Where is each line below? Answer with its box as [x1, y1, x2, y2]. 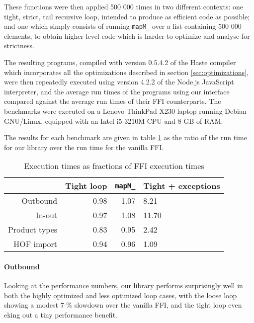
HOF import [13, 238, 58, 250]
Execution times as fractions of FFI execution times [24, 160, 204, 172]
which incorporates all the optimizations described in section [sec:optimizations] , [4, 67, 249, 77]
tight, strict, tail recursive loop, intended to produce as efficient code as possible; [4, 11, 250, 21]
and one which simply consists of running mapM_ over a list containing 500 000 [4, 21, 242, 31]
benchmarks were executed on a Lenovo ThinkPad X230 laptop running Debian [4, 106, 247, 116]
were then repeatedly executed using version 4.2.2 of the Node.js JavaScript [4, 77, 234, 87]
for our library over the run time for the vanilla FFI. [4, 142, 164, 152]
